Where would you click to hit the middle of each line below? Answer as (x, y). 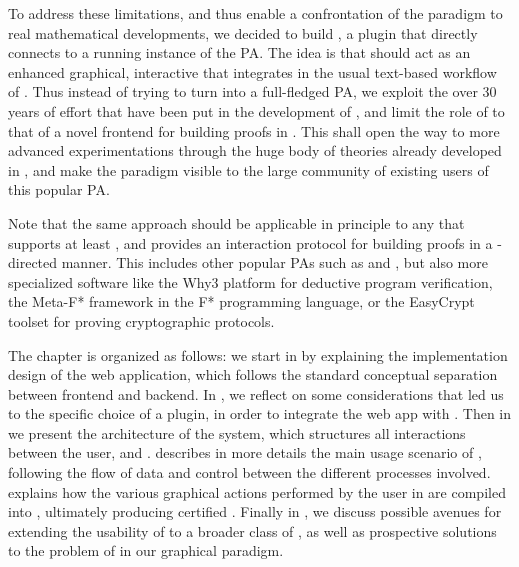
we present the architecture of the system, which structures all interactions (237, 432)
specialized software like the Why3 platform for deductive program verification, (250, 281)
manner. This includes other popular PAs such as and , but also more (274, 262)
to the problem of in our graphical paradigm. (146, 550)
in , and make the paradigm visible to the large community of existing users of (248, 169)
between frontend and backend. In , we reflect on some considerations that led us (256, 393)
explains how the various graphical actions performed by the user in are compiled (257, 491)
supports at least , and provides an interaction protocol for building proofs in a (250, 242)
